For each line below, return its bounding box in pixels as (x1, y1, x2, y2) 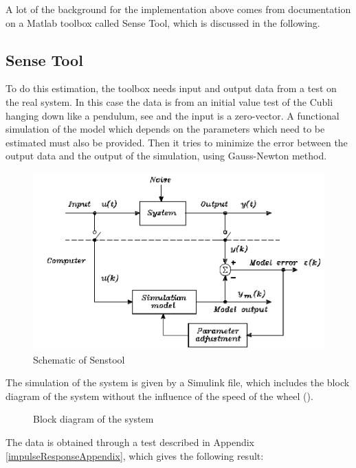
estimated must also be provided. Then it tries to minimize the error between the (5, 135, 348, 149)
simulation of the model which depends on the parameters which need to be (5, 122, 325, 136)
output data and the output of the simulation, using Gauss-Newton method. (5, 148, 327, 163)
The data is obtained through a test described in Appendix (5, 435, 255, 449)
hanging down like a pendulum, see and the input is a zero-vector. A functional (5, 108, 340, 122)
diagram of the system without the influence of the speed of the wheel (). (5, 388, 313, 403)
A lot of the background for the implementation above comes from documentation (5, 2, 351, 16)
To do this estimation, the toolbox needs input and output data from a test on (5, 81, 337, 96)
